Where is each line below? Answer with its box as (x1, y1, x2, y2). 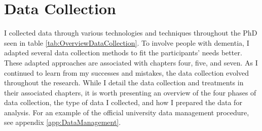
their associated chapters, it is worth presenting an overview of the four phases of (4, 87, 256, 97)
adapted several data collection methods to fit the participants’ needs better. (4, 47, 242, 58)
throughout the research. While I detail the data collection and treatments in (4, 77, 244, 88)
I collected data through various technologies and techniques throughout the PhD (4, 27, 257, 38)
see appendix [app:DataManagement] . (4, 117, 121, 127)
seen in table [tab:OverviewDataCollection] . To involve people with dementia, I (4, 37, 249, 48)
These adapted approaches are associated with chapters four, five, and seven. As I (4, 57, 258, 68)
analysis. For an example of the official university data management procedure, (4, 107, 249, 117)
